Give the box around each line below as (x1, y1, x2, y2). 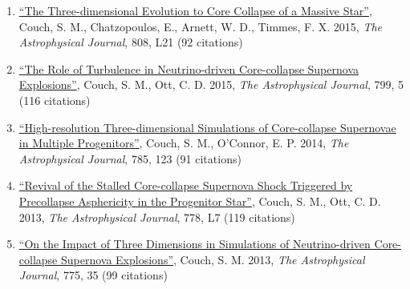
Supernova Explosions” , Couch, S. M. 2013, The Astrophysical (60, 251, 365, 267)
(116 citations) (18, 91, 91, 108)
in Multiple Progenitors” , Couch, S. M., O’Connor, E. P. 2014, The (18, 134, 349, 151)
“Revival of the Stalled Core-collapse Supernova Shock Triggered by (18, 177, 353, 194)
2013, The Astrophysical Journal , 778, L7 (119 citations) (18, 208, 295, 225)
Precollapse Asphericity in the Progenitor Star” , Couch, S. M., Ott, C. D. (18, 192, 381, 209)
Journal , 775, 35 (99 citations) (18, 267, 168, 283)
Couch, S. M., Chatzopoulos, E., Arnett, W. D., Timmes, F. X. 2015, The (18, 18, 382, 34)
